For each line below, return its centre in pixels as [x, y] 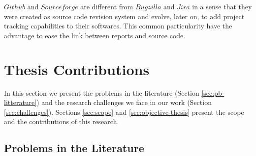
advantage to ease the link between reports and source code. [95, 35]
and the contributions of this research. [62, 121]
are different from [107, 6]
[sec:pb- [213, 92]
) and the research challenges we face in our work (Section [124, 102]
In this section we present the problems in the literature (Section [102, 92]
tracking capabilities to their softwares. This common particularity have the [118, 26]
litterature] [20, 102]
